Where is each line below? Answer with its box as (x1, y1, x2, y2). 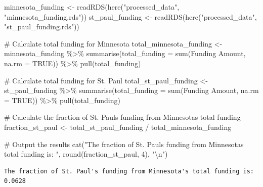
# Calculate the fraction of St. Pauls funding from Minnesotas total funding (4, 112, 241, 122)
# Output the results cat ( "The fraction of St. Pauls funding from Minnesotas (4, 138, 244, 149)
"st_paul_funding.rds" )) (4, 21, 79, 32)
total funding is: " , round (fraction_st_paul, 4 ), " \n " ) (4, 149, 168, 159)
